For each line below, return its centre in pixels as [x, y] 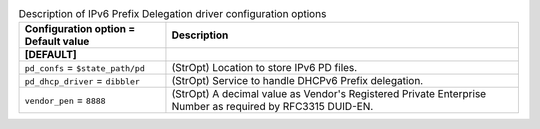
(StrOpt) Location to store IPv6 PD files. [264, 68]
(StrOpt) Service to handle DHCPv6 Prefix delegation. [297, 81]
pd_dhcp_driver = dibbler [82, 81]
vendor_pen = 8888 [65, 100]
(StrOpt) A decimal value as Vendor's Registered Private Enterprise [329, 94]
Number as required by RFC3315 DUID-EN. [272, 107]
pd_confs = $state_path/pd [84, 68]
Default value [57, 42]
